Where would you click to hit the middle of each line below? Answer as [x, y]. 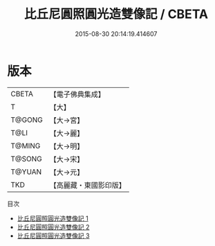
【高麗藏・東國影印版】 [87, 185]
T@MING [26, 146]
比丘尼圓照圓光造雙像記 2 [53, 227]
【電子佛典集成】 [77, 94]
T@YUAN [26, 172]
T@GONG [27, 120]
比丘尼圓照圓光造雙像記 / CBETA [116, 14]
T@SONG [27, 159]
